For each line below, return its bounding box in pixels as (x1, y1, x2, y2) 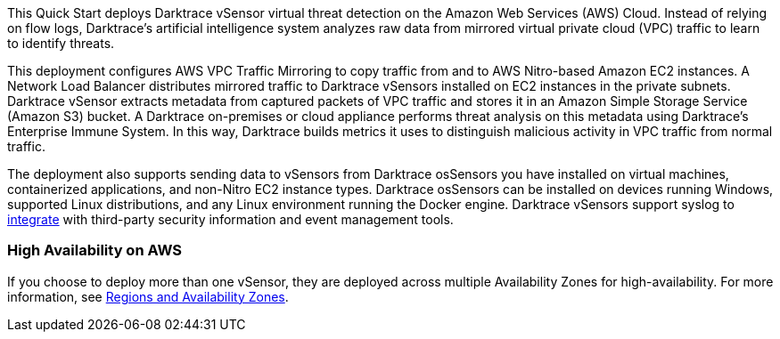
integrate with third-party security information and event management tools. (7, 212, 454, 227)
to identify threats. (7, 36, 115, 51)
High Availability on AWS (7, 241, 183, 260)
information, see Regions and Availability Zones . (7, 288, 289, 304)
